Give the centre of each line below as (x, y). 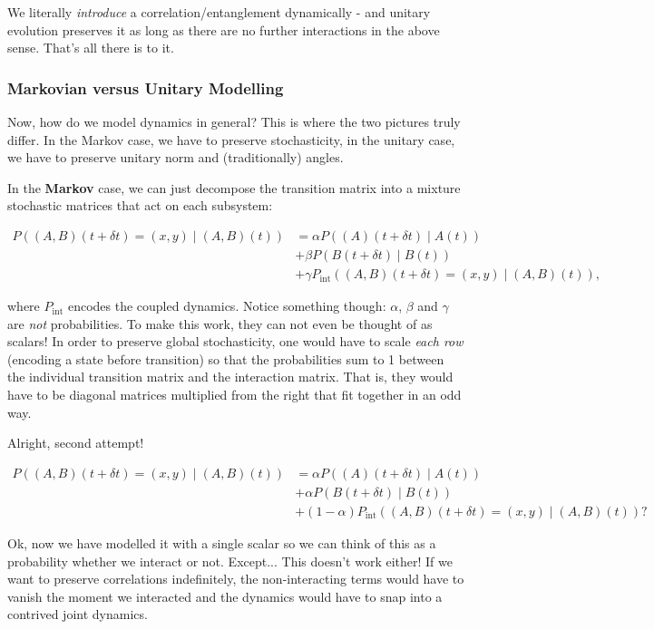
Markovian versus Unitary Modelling (146, 87)
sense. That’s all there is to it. (91, 48)
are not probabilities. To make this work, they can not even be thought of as (220, 323)
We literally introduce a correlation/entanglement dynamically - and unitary (219, 12)
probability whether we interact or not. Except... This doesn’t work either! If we (230, 561)
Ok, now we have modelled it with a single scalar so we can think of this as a (222, 542)
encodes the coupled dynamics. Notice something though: (227, 306)
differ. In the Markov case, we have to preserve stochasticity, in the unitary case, (231, 139)
